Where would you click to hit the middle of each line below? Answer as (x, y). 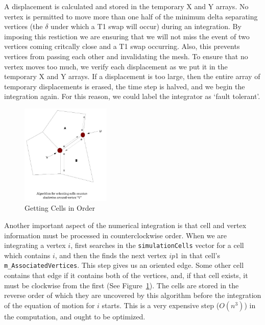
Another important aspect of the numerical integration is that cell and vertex (125, 225)
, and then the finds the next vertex (111, 255)
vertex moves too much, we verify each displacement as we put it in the (116, 66)
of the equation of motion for (50, 305)
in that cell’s (201, 255)
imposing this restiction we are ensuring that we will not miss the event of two (127, 36)
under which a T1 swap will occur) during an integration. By (146, 26)
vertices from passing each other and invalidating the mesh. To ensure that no (126, 56)
